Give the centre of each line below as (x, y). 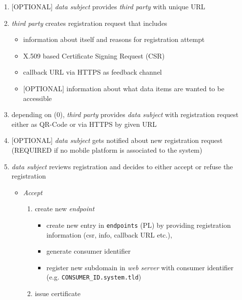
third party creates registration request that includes (89, 23)
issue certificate (58, 293)
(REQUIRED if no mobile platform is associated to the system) (107, 150)
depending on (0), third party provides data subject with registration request (125, 114)
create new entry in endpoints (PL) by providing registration (139, 225)
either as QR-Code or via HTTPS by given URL (84, 124)
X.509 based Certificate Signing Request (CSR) (94, 55)
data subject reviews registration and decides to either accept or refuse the (122, 166)
